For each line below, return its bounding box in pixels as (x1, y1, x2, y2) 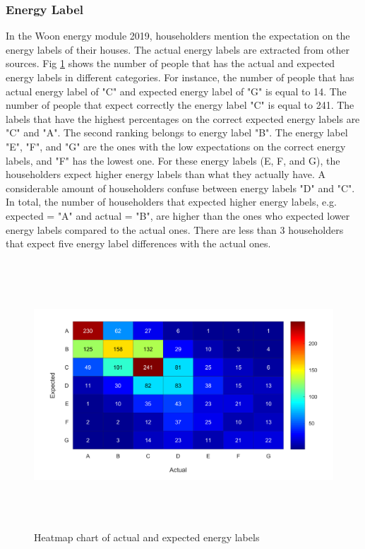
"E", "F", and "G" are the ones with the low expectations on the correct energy (6, 138, 346, 153)
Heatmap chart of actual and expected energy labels (34, 530, 260, 545)
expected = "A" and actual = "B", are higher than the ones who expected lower (6, 208, 350, 223)
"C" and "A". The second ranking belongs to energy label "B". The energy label (6, 125, 348, 140)
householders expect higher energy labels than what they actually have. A (6, 167, 326, 182)
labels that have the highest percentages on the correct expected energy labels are (6, 111, 360, 126)
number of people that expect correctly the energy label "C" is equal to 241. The (6, 98, 354, 112)
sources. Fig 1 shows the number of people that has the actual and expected (6, 56, 335, 71)
